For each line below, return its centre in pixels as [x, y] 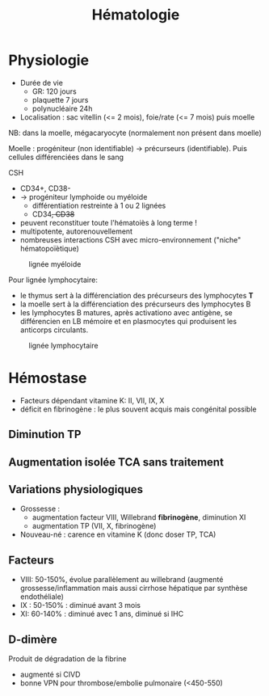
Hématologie [136, 15]
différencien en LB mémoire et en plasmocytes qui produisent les [128, 321]
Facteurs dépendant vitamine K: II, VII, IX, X [92, 400]
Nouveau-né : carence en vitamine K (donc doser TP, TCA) [118, 534]
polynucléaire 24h [62, 108]
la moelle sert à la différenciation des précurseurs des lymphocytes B [135, 304]
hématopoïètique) [49, 248]
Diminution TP [45, 434]
